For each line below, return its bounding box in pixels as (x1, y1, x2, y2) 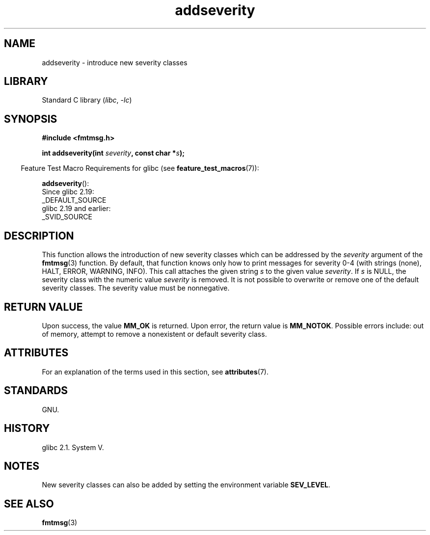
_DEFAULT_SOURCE (42, 196, 107, 205)
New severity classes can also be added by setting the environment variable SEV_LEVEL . (42, 481, 331, 489)
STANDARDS (4, 384, 68, 397)
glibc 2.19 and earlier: (42, 204, 111, 213)
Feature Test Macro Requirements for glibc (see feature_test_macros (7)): (21, 164, 259, 173)
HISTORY (4, 422, 50, 435)
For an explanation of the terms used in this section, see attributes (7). (42, 367, 269, 376)
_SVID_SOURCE (42, 213, 92, 221)
